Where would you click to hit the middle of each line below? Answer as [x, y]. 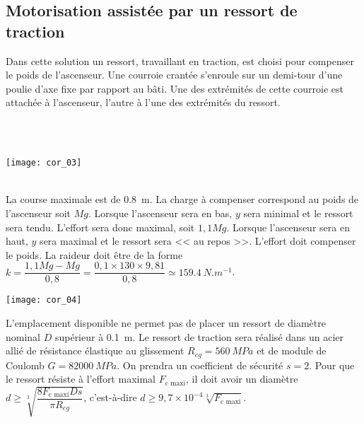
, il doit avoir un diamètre [242, 379]
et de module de [292, 350]
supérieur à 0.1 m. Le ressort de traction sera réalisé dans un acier [199, 336]
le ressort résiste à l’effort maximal [81, 379]
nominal [23, 336]
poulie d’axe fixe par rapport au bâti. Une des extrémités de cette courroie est [175, 88]
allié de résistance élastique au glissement [95, 350]
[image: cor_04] [44, 300]
